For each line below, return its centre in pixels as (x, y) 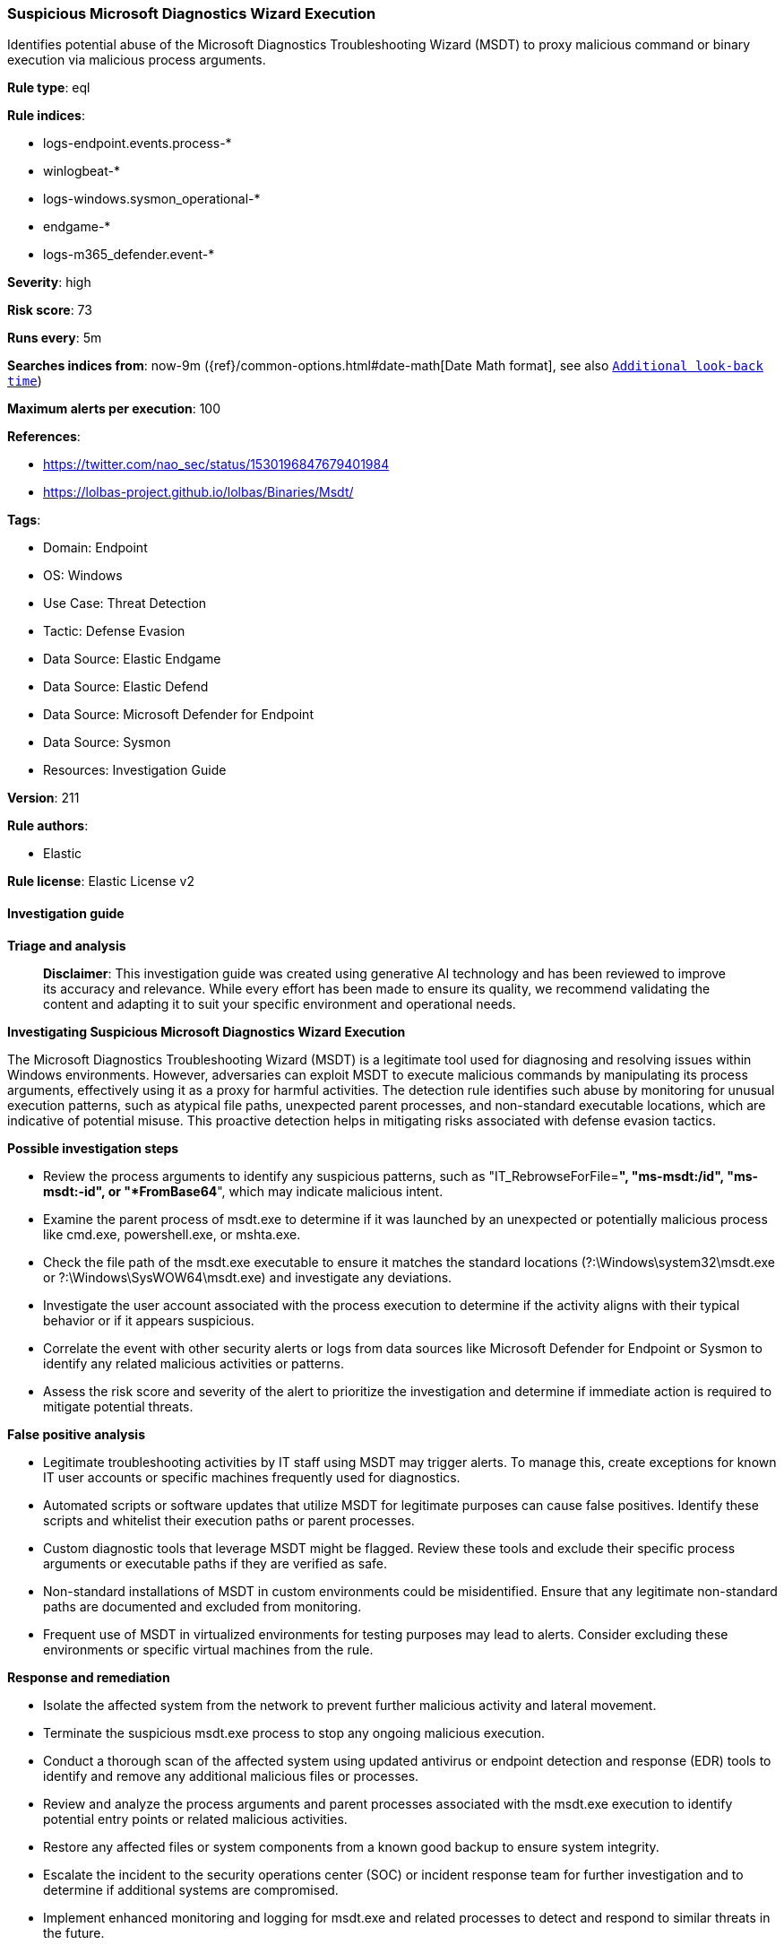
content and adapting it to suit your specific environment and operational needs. (280, 1003)
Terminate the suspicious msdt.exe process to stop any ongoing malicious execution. (294, 1732)
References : (44, 437)
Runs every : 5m (55, 338)
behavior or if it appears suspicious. (149, 1320)
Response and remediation (89, 1677)
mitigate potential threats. (118, 1406)
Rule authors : (48, 826)
